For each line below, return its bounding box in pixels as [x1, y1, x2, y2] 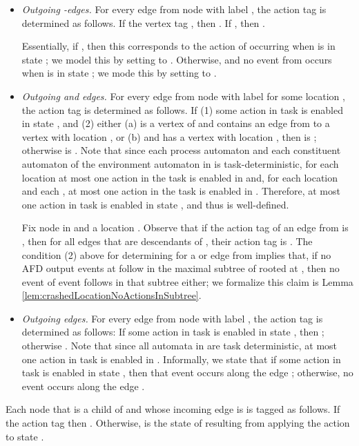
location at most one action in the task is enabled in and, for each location [21, 170, 338, 184]
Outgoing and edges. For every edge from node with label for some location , [21, 88, 345, 103]
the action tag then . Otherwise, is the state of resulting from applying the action [6, 416, 350, 430]
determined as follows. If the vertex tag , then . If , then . [21, 15, 265, 30]
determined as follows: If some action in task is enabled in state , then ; [21, 324, 324, 339]
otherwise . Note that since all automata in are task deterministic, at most [21, 338, 338, 353]
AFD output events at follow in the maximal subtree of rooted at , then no [21, 261, 340, 275]
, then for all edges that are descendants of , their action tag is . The [21, 233, 313, 248]
